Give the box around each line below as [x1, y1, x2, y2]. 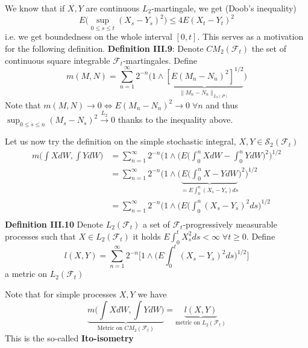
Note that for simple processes [5, 288, 117, 300]
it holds [133, 229, 161, 242]
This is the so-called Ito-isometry [5, 332, 134, 344]
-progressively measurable [183, 217, 277, 230]
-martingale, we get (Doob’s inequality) [151, 2, 297, 14]
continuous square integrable [5, 54, 110, 66]
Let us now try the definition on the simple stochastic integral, [5, 135, 236, 148]
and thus [206, 98, 238, 111]
